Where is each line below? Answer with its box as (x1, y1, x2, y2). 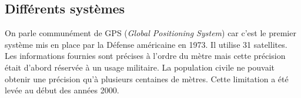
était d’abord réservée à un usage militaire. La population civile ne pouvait (5, 61, 275, 73)
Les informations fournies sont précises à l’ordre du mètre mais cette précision (5, 50, 286, 62)
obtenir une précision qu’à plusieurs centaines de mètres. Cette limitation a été (5, 72, 289, 85)
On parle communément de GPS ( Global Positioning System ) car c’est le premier (5, 27, 296, 39)
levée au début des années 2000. (5, 84, 119, 96)
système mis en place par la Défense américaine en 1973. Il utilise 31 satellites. (5, 38, 287, 50)
